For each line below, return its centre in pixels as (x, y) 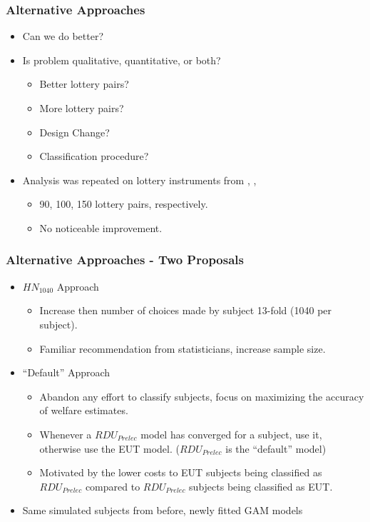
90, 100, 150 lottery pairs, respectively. (124, 204)
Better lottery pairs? (84, 84)
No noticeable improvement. (101, 227)
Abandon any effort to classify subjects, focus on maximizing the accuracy (202, 396)
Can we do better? (63, 36)
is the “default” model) (276, 448)
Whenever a (66, 434)
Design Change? (74, 132)
